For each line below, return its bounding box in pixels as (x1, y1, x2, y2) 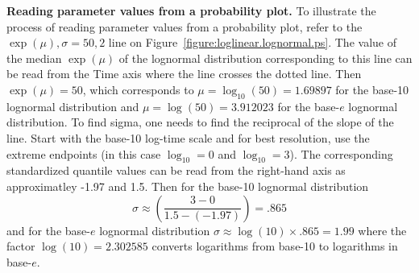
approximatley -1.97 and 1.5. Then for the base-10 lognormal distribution (6, 177, 369, 194)
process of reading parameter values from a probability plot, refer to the (6, 18, 363, 35)
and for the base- (6, 221, 90, 238)
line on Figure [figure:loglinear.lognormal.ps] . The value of (108, 34, 396, 51)
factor (6, 238, 35, 254)
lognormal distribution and (6, 97, 139, 114)
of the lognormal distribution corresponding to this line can (118, 49, 413, 66)
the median (6, 49, 62, 66)
